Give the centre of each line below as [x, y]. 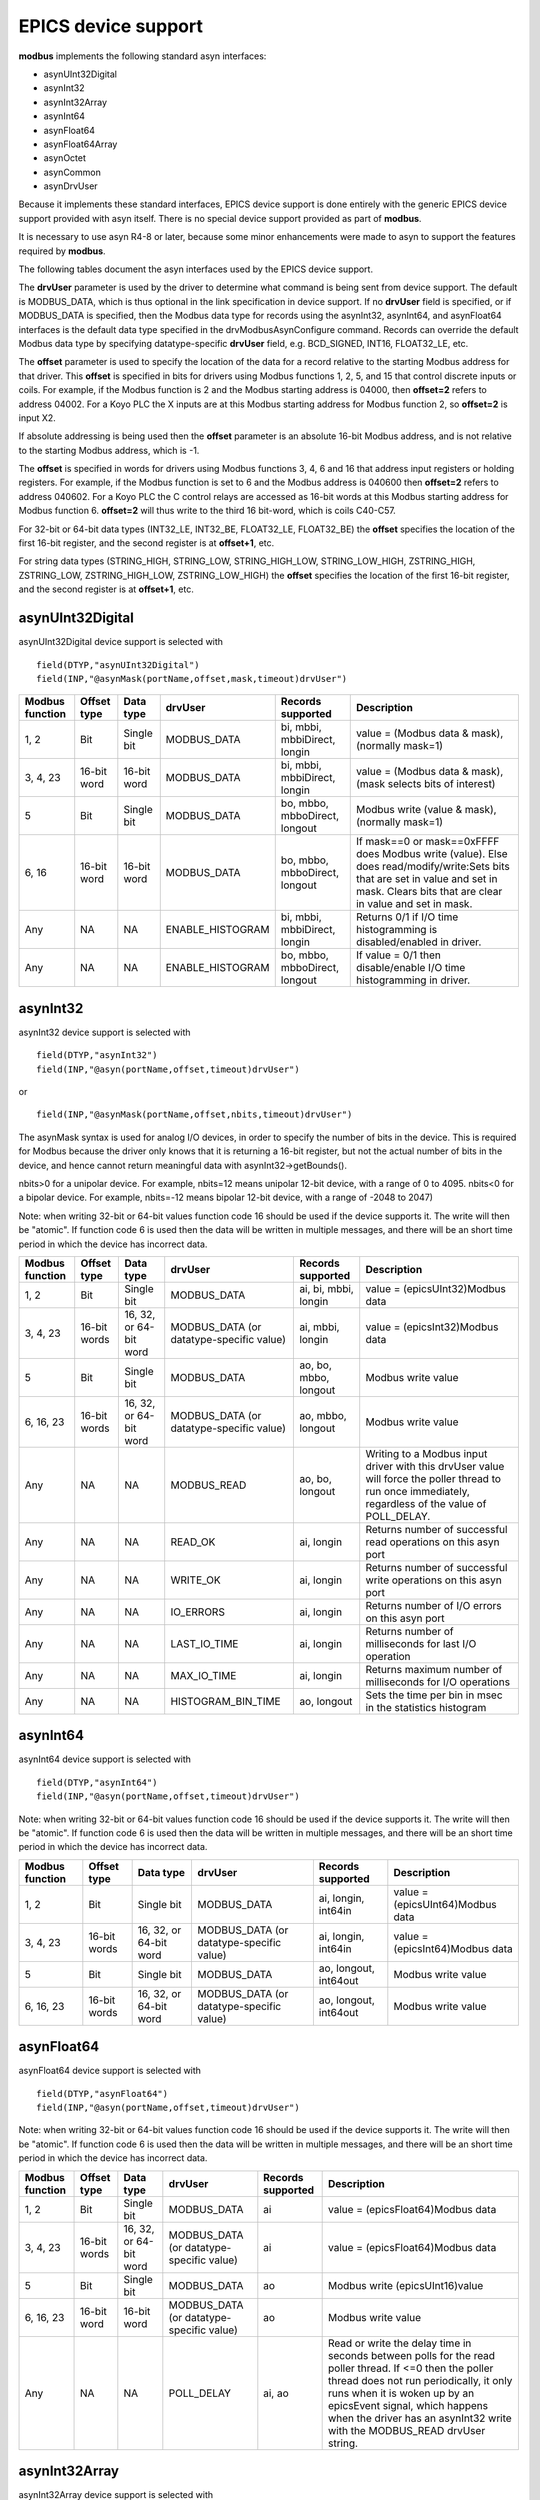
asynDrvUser [71, 186]
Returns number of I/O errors [433, 1605]
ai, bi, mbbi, [326, 1288]
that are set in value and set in [426, 879]
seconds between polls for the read [411, 2355]
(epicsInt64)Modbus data [453, 1948]
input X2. [37, 417]
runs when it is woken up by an [401, 2393]
